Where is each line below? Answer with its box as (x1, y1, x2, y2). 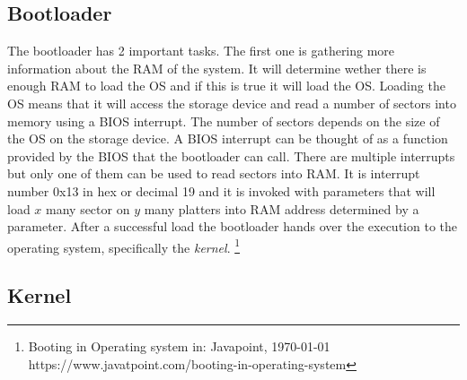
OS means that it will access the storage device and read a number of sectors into (7, 93, 456, 112)
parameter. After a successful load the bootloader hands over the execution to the (7, 217, 457, 236)
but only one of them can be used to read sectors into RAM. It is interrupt (7, 164, 420, 183)
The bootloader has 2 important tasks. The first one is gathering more (7, 41, 395, 60)
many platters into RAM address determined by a (144, 199, 419, 218)
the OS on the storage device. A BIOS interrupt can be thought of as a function (7, 129, 448, 148)
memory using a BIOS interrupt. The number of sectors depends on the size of (7, 111, 440, 130)
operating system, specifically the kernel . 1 (7, 235, 241, 256)
